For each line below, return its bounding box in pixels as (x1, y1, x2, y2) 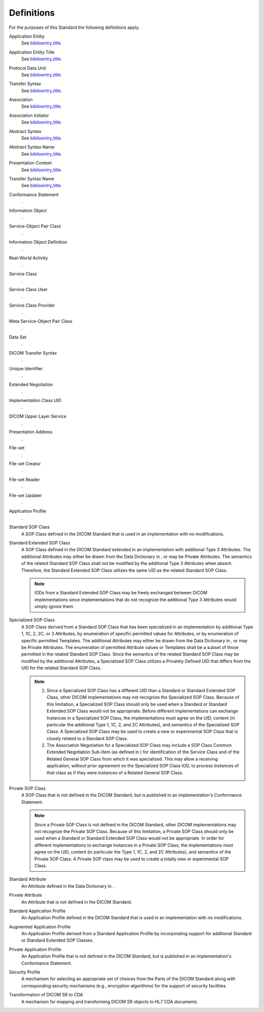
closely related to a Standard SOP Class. (46, 735, 128, 741)
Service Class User (9, 287, 48, 292)
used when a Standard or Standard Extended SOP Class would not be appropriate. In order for (34, 835, 224, 841)
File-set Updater (9, 492, 43, 498)
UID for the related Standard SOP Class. (21, 665, 102, 671)
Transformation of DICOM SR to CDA (9, 992, 83, 998)
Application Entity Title (9, 49, 55, 55)
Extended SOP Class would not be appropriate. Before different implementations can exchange (46, 708, 238, 714)
